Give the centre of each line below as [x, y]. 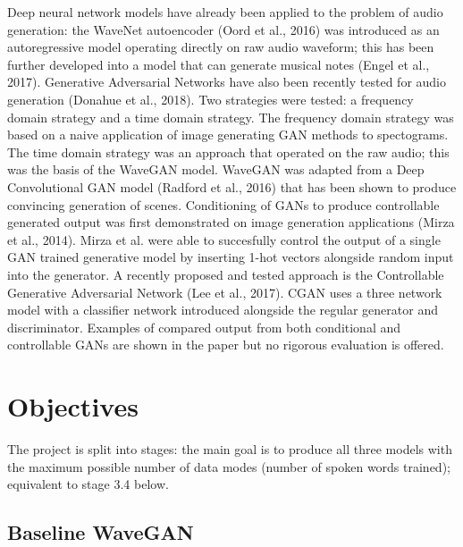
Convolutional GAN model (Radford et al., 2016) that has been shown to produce [232, 186]
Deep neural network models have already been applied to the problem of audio [225, 12]
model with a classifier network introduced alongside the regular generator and [223, 310]
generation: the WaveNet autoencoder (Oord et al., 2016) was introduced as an [223, 29]
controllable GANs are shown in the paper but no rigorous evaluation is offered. [226, 345]
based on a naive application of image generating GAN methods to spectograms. [228, 135]
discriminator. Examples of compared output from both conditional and [204, 327]
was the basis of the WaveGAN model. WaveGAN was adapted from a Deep [216, 169]
